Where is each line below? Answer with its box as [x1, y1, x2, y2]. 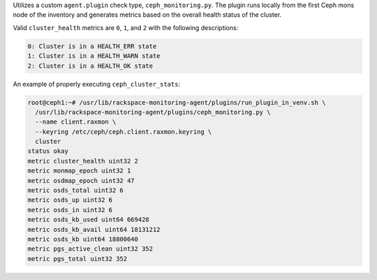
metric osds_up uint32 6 [27, 196, 113, 204]
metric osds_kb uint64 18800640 [27, 235, 139, 243]
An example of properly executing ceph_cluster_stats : [13, 80, 181, 88]
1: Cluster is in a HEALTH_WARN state [27, 52, 161, 60]
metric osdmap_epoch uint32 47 [27, 177, 135, 184]
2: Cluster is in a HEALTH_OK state [27, 61, 154, 70]
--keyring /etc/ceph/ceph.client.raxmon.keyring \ [35, 128, 212, 135]
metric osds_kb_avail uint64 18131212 [27, 226, 161, 233]
